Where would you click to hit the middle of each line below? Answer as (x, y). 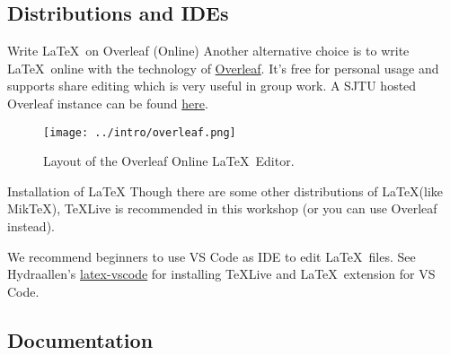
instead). (31, 226)
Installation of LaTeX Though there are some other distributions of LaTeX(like (225, 190)
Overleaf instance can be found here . (108, 103)
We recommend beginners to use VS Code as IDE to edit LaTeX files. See (212, 256)
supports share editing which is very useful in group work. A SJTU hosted (212, 86)
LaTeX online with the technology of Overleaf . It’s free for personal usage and (223, 68)
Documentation (80, 339)
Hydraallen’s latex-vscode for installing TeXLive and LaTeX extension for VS (221, 274)
